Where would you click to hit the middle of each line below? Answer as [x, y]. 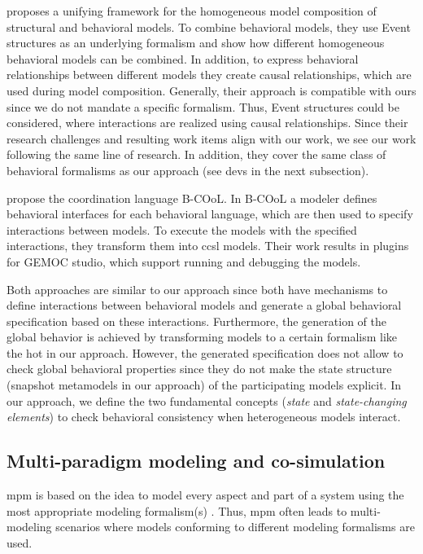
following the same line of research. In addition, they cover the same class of [196, 154]
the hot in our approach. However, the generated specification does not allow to [205, 352]
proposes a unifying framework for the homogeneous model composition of [192, 11]
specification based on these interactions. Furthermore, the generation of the [196, 321]
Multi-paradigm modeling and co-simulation [196, 461]
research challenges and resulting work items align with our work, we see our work [211, 138]
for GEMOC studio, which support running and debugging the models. [184, 261]
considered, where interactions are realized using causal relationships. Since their [207, 123]
